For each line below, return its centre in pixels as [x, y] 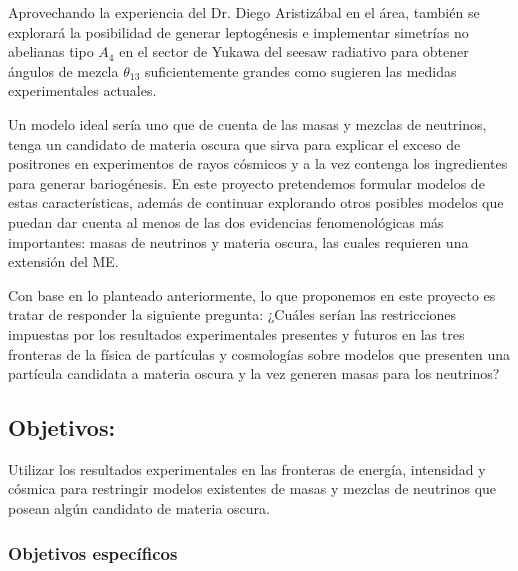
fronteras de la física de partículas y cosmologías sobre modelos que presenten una [259, 353]
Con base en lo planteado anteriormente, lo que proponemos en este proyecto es [252, 294]
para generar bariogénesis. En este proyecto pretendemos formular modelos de [246, 182]
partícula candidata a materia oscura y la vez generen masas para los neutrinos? [254, 373]
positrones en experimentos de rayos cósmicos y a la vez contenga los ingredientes [258, 163]
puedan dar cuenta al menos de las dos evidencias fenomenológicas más [226, 221]
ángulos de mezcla [63, 70]
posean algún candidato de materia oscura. [139, 508]
